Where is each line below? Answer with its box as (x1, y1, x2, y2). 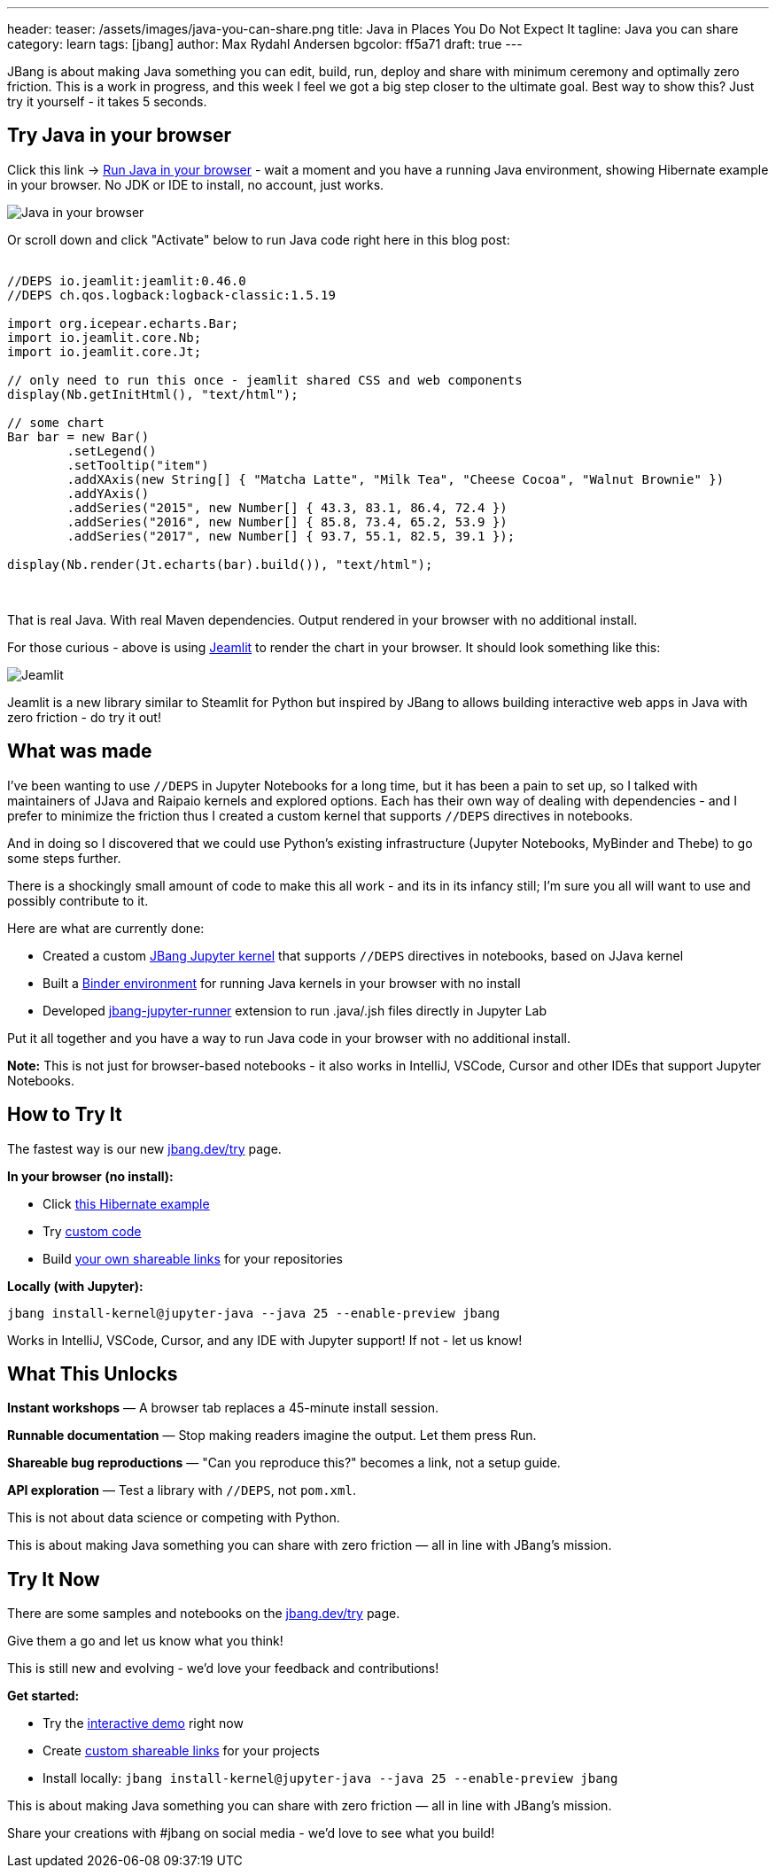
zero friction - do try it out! (7, 709, 161, 725)
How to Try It (7, 1103, 122, 1126)
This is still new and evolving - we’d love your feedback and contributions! (7, 1661, 439, 1677)
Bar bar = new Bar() (7, 429, 150, 444)
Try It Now (7, 1568, 100, 1591)
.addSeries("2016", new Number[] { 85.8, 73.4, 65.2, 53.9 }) (66, 514, 508, 529)
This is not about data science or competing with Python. (7, 1510, 340, 1526)
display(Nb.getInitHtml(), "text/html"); (7, 386, 299, 401)
